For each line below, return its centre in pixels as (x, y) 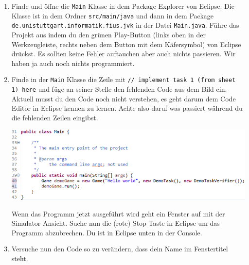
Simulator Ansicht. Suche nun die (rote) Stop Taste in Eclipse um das (116, 223)
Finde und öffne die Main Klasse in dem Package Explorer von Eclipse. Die (123, 6)
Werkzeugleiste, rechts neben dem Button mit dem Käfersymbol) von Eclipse (126, 44)
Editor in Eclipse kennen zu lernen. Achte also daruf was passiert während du (127, 108)
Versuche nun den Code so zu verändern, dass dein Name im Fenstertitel (120, 249)
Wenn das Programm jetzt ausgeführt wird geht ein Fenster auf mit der (118, 213)
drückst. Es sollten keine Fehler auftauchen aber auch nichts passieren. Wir (124, 54)
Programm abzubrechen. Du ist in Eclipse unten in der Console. (107, 232)
